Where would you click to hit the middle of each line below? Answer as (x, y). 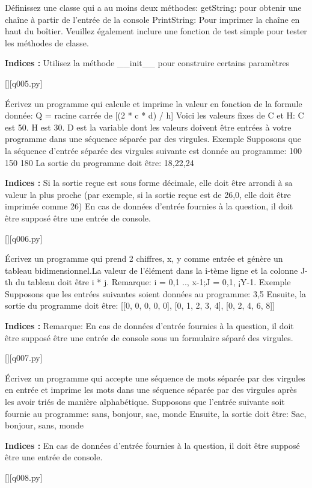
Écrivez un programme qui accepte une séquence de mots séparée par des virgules (155, 378)
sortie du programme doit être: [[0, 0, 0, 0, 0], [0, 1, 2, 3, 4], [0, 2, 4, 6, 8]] (140, 305)
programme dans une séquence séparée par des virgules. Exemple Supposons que (153, 139)
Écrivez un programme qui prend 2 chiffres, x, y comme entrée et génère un (144, 258)
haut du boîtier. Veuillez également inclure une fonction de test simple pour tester (156, 31)
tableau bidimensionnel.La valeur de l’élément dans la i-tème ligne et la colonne (151, 270)
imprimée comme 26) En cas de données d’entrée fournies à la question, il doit (149, 206)
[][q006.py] (24, 238)
